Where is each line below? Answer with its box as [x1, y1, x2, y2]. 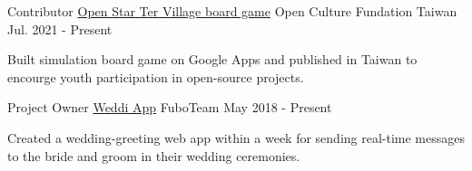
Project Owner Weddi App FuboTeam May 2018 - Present [7, 98, 332, 117]
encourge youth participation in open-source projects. [7, 67, 304, 86]
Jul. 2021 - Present [7, 19, 113, 38]
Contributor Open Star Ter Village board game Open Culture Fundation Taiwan [7, 2, 457, 20]
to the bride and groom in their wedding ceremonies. [7, 146, 300, 165]
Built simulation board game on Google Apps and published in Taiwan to [7, 50, 418, 69]
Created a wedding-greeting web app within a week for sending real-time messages [7, 128, 466, 147]
